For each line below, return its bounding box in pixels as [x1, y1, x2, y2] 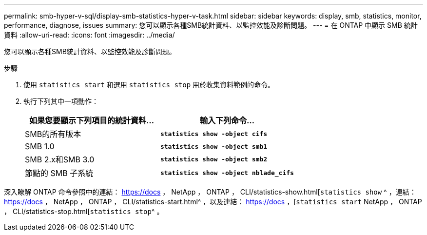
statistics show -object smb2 [160, 155, 268, 163]
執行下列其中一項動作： [23, 97, 98, 105]
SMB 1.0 [25, 141, 55, 151]
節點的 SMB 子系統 [25, 168, 94, 178]
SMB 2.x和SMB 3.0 [25, 155, 95, 164]
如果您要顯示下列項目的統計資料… [29, 116, 154, 125]
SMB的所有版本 [25, 129, 81, 139]
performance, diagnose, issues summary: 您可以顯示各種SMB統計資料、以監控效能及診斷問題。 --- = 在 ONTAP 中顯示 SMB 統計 [4, 21, 418, 29]
